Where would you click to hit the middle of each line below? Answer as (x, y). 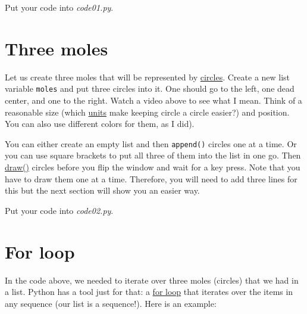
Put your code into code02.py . (59, 210)
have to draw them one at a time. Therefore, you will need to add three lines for (151, 178)
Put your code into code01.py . (59, 7)
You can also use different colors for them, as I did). (100, 124)
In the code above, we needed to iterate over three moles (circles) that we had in (152, 280)
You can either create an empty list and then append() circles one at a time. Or (151, 143)
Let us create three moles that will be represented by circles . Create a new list (148, 77)
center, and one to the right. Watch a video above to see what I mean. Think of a (153, 100)
